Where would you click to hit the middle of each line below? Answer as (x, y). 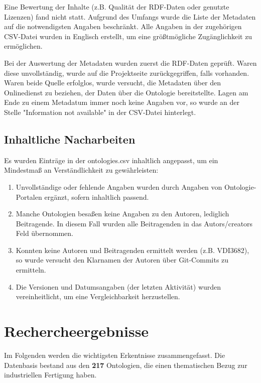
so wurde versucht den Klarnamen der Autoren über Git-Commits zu (122, 260)
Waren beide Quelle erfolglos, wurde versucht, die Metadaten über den (113, 83)
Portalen (29, 197)
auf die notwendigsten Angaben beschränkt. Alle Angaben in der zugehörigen (123, 26)
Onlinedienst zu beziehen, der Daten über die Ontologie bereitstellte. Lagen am (126, 92)
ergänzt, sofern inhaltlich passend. (97, 197)
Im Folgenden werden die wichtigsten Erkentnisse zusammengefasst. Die (115, 355)
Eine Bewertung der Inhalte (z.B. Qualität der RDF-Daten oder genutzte (117, 7)
